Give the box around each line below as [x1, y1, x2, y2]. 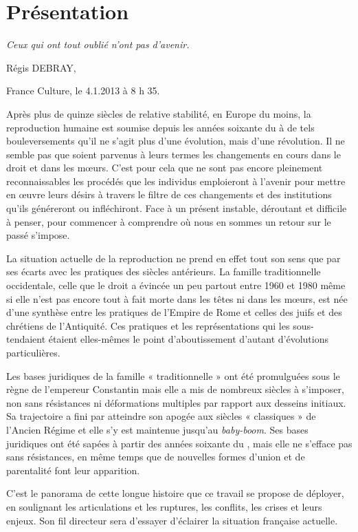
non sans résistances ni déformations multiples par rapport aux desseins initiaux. [6, 395, 346, 409]
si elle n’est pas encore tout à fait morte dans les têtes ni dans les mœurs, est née [6, 291, 348, 306]
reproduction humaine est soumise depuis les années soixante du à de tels [6, 120, 315, 134]
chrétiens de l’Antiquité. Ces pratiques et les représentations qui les [6, 318, 290, 332]
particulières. [6, 345, 60, 359]
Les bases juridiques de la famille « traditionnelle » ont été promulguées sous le [6, 368, 340, 383]
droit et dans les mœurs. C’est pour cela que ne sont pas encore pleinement [6, 160, 323, 175]
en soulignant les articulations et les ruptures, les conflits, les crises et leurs [6, 499, 322, 513]
